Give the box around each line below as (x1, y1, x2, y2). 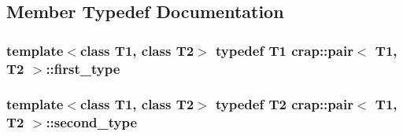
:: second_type (46, 112, 138, 132)
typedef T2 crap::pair (216, 94, 353, 114)
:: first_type (46, 58, 120, 78)
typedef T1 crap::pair (216, 40, 353, 60)
